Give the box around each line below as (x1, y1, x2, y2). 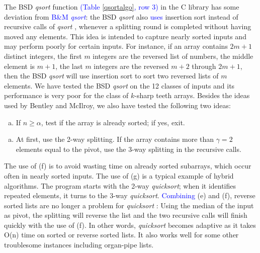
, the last (55, 60, 83, 71)
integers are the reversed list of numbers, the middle (93, 50, 253, 61)
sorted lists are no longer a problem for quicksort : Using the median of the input (4, 200, 254, 210)
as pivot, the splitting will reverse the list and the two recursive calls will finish (4, 210, 247, 220)
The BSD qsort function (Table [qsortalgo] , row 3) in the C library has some (4, 2, 239, 12)
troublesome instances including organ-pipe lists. (4, 239, 154, 250)
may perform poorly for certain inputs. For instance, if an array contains (4, 41, 228, 51)
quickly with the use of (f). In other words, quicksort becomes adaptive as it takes (4, 219, 256, 230)
